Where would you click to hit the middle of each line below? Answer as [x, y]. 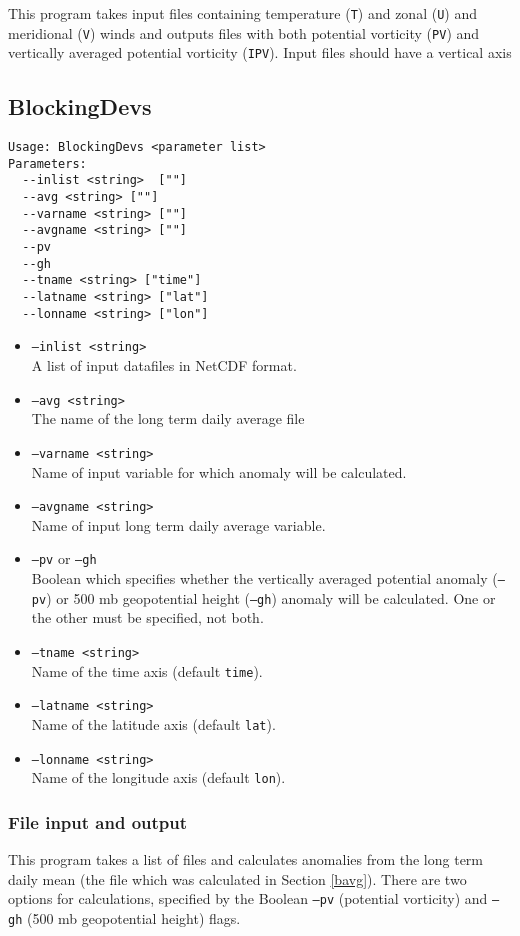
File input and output [98, 821]
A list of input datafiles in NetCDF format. [164, 365]
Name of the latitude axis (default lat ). [153, 723]
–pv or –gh [64, 558]
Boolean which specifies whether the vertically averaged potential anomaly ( [264, 578]
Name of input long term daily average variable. [178, 524]
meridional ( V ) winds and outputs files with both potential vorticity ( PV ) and [244, 32]
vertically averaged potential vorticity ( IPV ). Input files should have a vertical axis [260, 52]
